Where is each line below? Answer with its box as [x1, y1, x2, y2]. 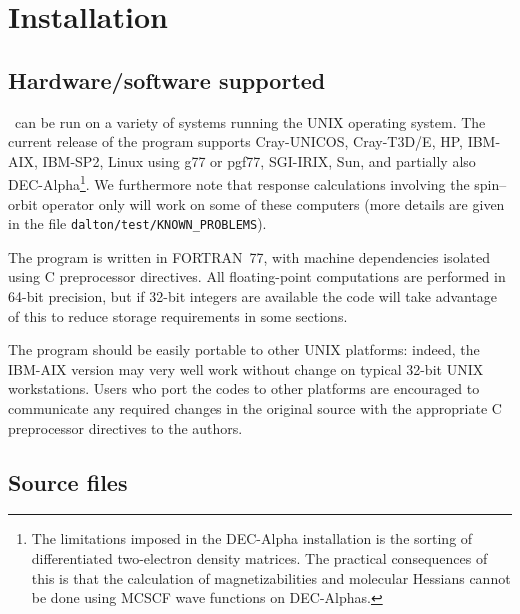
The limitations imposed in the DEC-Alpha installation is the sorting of [31, 528, 473, 549]
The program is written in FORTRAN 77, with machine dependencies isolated [8, 246, 490, 267]
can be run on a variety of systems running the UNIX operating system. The [14, 111, 486, 132]
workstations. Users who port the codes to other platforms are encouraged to [8, 378, 480, 399]
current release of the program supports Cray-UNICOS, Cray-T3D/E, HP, [8, 131, 463, 152]
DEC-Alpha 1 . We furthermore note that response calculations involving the [8, 171, 470, 195]
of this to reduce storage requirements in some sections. [8, 305, 348, 326]
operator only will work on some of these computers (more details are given [42, 193, 505, 214]
